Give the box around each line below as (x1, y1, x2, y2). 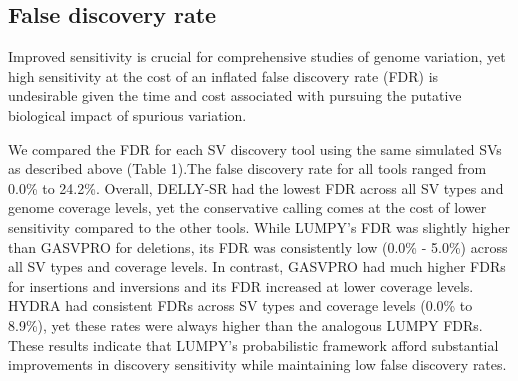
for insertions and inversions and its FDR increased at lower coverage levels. (8, 275, 474, 296)
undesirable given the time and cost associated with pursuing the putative (8, 85, 462, 106)
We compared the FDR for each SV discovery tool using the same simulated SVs (8, 138, 502, 159)
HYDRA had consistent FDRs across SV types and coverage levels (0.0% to (8, 295, 473, 316)
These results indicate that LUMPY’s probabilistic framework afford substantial (8, 334, 499, 355)
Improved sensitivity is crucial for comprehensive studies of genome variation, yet (8, 46, 506, 67)
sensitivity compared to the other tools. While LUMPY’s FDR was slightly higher (8, 216, 511, 237)
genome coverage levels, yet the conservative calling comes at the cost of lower (8, 197, 487, 218)
